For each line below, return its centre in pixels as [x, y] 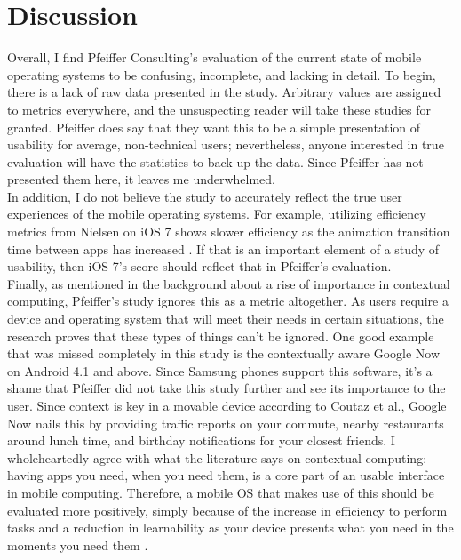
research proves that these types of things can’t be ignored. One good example [221, 336]
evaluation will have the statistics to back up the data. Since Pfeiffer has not [215, 161]
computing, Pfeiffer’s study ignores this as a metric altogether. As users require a [228, 301]
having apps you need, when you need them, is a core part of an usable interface [226, 475]
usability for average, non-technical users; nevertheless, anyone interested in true [226, 144]
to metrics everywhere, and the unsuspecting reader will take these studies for [219, 109]
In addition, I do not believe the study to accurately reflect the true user [205, 196]
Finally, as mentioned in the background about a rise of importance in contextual [229, 283]
